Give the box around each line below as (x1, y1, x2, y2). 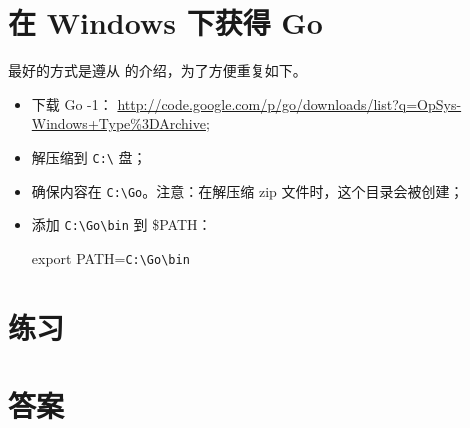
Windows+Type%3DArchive (31, 113, 206, 134)
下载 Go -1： (31, 93, 113, 114)
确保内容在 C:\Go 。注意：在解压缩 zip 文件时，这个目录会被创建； (31, 180, 464, 201)
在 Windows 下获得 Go (8, 2, 323, 43)
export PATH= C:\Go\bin (31, 247, 190, 268)
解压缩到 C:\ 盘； (31, 146, 147, 167)
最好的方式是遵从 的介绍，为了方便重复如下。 (8, 60, 307, 81)
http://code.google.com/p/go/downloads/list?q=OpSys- (117, 93, 462, 114)
